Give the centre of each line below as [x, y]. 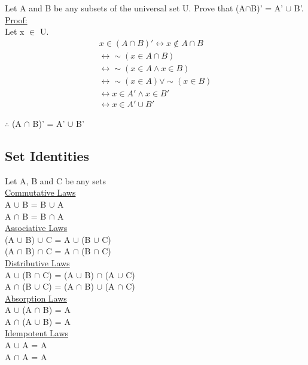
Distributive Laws [37, 262]
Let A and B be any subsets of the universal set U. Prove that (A [125, 8]
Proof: [16, 19]
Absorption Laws [36, 298]
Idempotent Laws [37, 333]
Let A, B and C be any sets [55, 180]
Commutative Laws [40, 192]
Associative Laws [36, 228]
